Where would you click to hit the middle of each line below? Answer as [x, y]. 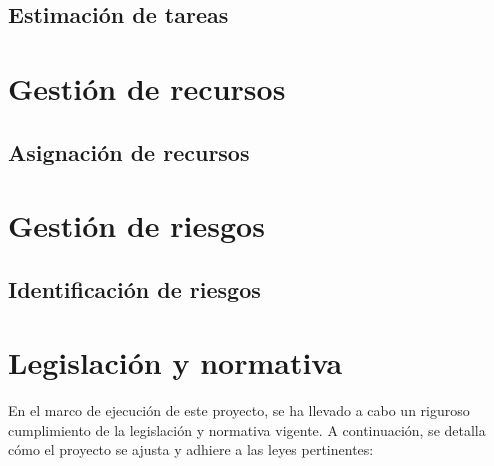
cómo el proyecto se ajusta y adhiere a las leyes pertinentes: [191, 449]
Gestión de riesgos [136, 225]
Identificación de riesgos [134, 288]
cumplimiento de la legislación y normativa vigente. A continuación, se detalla [247, 429]
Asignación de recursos [129, 151]
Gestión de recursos [147, 87]
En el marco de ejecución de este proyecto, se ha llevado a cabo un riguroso [239, 410]
